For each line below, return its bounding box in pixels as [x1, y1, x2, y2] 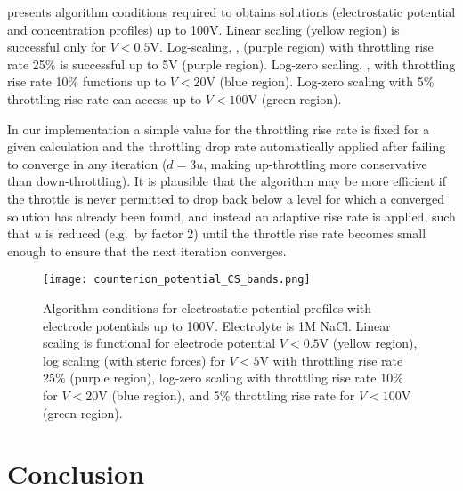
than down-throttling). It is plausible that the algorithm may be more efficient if [7, 172, 447, 190]
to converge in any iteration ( [7, 154, 167, 173]
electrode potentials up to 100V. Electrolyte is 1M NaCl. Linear [43, 316, 391, 334]
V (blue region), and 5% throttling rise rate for [98, 385, 355, 404]
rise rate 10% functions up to [7, 72, 166, 91]
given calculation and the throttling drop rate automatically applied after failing [7, 137, 446, 156]
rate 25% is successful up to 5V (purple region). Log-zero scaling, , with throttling [7, 54, 456, 73]
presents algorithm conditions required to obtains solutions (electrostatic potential [7, 3, 456, 20]
